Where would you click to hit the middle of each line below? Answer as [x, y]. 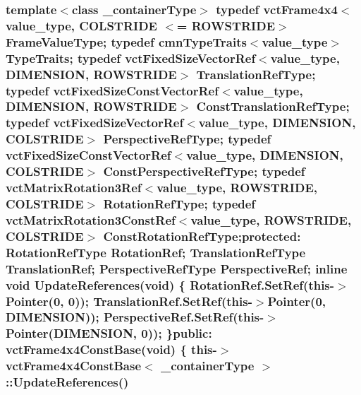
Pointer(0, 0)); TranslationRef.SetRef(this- [129, 301]
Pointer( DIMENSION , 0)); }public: [109, 333]
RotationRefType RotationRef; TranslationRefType [156, 252]
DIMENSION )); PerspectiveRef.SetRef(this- [135, 317]
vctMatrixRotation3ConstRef [91, 219]
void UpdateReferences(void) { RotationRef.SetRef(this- [170, 284]
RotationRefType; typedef [179, 203]
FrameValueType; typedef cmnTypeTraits [126, 41]
